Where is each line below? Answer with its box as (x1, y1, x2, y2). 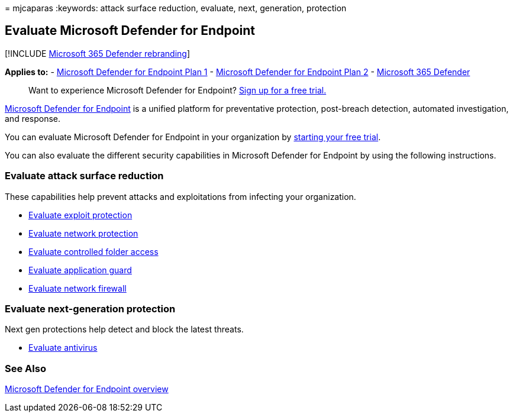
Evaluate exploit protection (28, 209, 133, 220)
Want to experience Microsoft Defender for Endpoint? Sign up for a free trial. (28, 85, 327, 95)
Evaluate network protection (28, 228, 138, 238)
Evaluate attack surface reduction (5, 170, 164, 182)
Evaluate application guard (28, 264, 132, 275)
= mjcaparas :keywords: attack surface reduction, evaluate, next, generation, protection (5, 3, 347, 13)
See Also (5, 362, 46, 374)
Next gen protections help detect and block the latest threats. (5, 324, 244, 335)
